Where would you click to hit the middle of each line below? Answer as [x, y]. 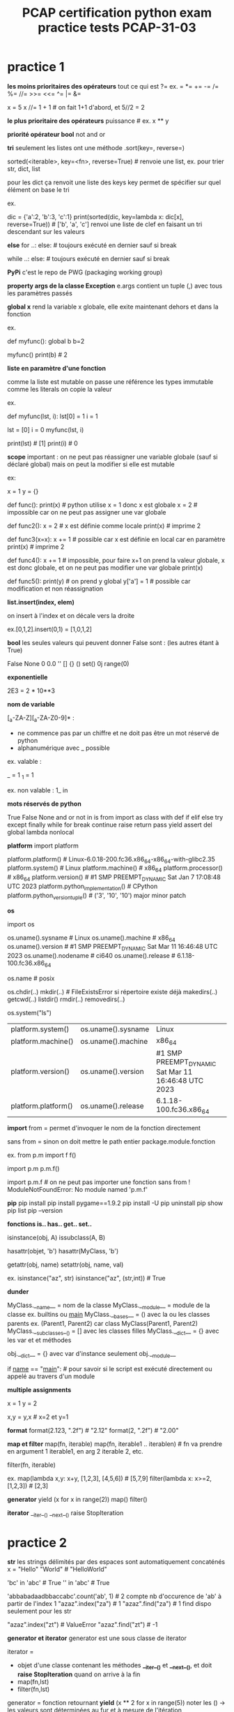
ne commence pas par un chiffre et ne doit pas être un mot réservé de [118, 733]
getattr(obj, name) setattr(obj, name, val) [65, 1264]
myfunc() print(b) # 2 [38, 355]
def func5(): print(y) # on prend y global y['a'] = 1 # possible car [99, 581]
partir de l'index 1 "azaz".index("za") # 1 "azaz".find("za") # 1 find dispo [109, 1604]
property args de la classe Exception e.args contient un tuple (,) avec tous [115, 286]
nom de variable [31, 704]
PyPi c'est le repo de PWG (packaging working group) [85, 272]
